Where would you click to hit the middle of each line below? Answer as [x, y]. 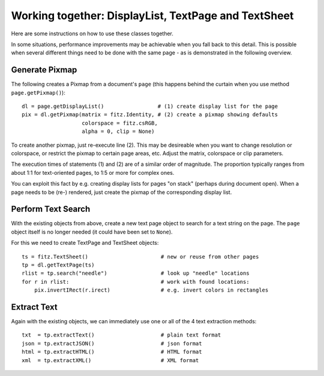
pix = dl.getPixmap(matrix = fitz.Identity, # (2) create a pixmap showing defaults [150, 115]
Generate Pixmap [44, 70]
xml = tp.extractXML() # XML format [110, 360]
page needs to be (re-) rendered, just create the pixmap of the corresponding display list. [121, 192]
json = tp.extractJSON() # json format [112, 343]
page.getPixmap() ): [38, 92]
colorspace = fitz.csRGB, [120, 123]
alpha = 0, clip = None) [118, 131]
